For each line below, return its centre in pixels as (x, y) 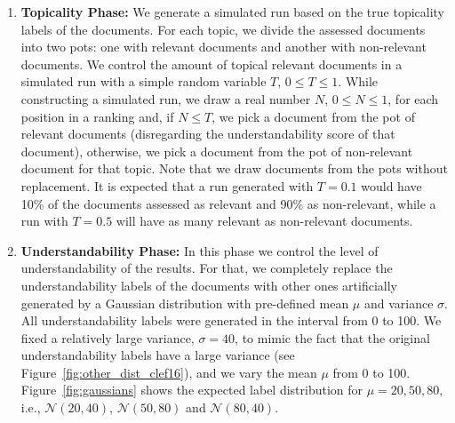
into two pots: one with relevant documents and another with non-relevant (224, 47)
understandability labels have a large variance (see (158, 355)
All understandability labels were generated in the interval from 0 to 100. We (231, 320)
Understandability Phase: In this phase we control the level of (200, 250)
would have (391, 185)
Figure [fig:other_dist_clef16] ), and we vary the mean (169, 372)
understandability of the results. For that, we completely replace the (207, 268)
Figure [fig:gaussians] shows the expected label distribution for (192, 390)
